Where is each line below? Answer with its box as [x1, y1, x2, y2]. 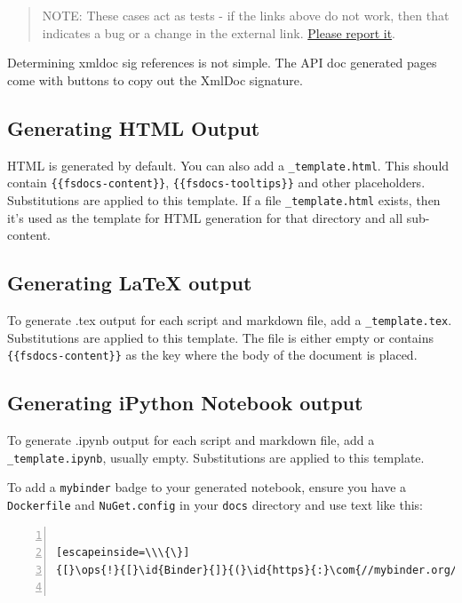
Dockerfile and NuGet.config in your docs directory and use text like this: [7, 495, 423, 513]
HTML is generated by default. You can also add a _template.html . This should [7, 155, 450, 174]
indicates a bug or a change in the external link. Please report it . [42, 23, 395, 42]
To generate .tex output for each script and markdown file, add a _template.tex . [7, 310, 452, 329]
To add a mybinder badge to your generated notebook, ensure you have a [7, 478, 407, 496]
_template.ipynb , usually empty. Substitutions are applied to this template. [7, 448, 425, 466]
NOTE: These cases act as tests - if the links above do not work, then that [42, 6, 450, 24]
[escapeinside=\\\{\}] [56, 546, 190, 559]
